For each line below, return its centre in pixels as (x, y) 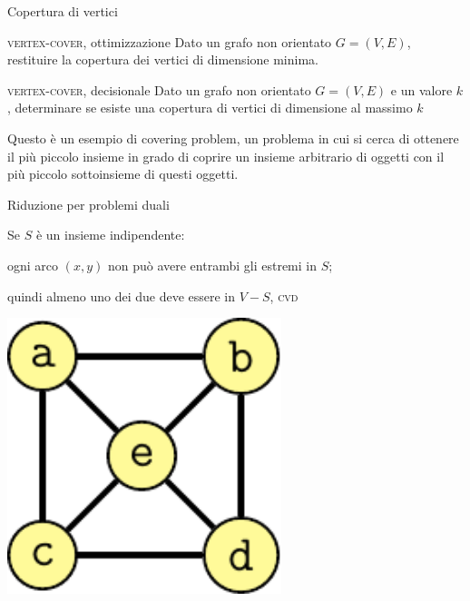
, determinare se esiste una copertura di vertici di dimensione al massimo (210, 108)
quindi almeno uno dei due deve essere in (122, 296)
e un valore (421, 89)
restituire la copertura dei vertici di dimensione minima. (163, 59)
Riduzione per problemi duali (88, 204)
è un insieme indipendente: (110, 235)
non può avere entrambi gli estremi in (212, 265)
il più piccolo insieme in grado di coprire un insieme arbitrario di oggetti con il (226, 156)
